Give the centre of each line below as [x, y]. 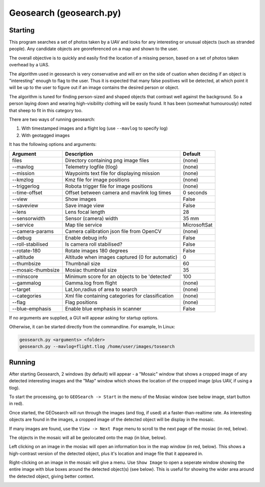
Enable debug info [86, 237]
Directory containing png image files [107, 160]
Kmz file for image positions [97, 179]
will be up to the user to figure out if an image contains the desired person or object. [94, 87]
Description [79, 154]
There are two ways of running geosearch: [52, 119]
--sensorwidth [29, 218]
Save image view [85, 205]
